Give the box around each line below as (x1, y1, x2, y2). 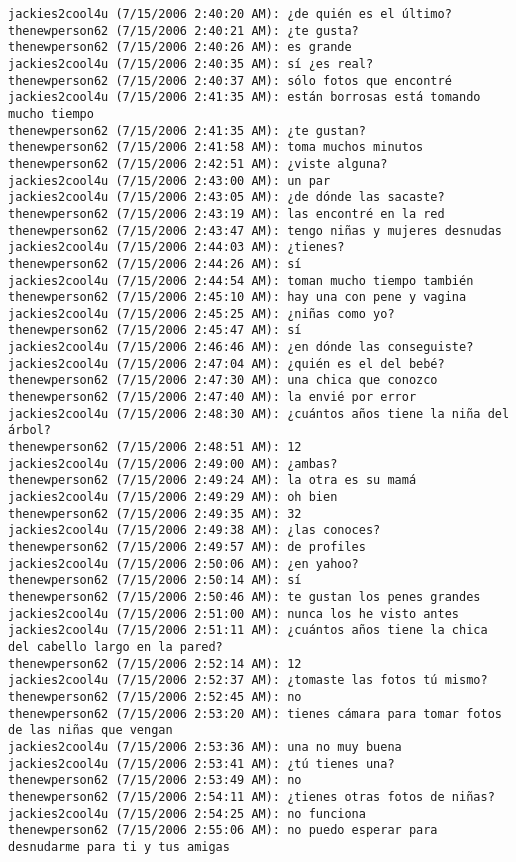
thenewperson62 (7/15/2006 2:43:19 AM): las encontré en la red (8, 206, 445, 221)
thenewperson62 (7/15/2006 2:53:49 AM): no (8, 773, 302, 788)
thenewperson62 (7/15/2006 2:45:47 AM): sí (8, 323, 302, 338)
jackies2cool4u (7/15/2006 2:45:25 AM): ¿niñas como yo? (8, 306, 395, 321)
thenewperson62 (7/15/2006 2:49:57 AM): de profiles (8, 540, 366, 554)
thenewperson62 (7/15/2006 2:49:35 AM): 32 (8, 506, 302, 521)
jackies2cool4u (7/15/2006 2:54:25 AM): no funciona (8, 806, 366, 821)
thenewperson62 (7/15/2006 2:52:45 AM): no (8, 689, 302, 704)
